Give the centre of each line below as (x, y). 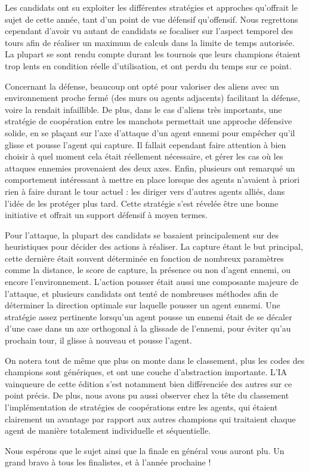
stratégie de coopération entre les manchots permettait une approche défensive (149, 121)
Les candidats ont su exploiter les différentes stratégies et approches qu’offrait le (151, 7)
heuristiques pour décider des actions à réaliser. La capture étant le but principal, (154, 246)
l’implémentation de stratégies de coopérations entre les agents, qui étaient (141, 407)
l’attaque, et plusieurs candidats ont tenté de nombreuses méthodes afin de (142, 293)
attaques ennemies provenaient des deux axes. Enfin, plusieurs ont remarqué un (150, 168)
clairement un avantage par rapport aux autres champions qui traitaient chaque (150, 419)
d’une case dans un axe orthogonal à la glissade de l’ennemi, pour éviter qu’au (148, 328)
